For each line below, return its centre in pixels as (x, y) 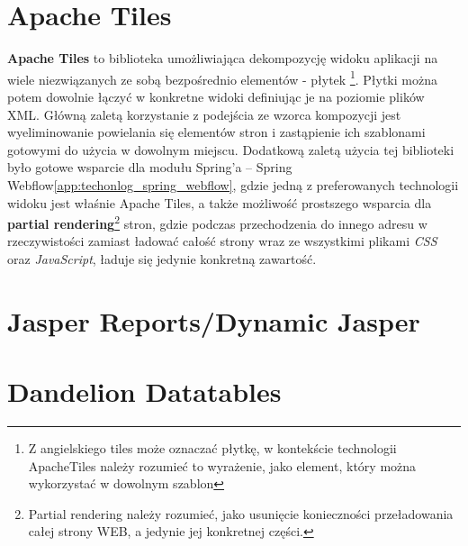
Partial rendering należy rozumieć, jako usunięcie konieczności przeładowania (241, 513)
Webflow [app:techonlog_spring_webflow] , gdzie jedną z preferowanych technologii (233, 184)
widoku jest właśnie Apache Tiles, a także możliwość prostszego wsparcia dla (220, 202)
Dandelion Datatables (144, 391)
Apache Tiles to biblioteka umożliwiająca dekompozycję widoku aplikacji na (223, 58)
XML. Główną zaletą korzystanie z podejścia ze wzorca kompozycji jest (204, 114)
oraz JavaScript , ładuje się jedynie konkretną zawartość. (162, 258)
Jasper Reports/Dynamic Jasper (214, 320)
